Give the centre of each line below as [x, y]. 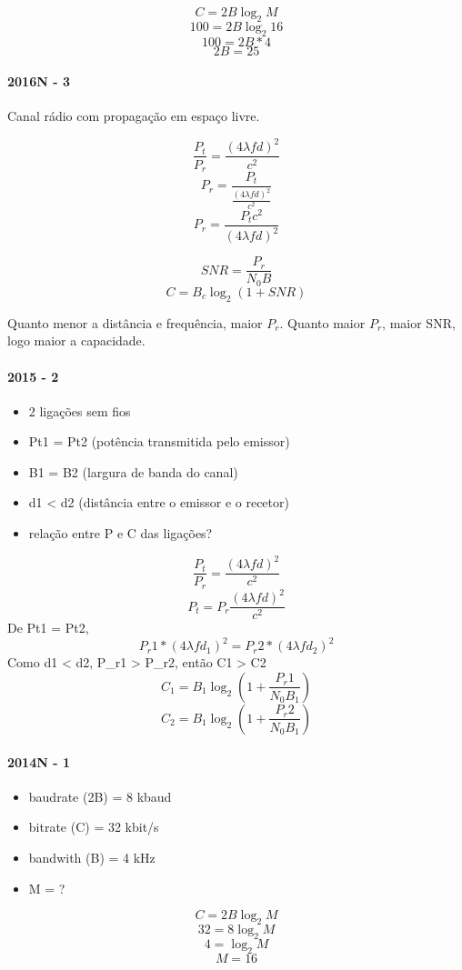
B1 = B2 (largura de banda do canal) [133, 471]
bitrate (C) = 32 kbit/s [94, 827]
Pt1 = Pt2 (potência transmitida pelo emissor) [159, 441]
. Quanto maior [322, 322]
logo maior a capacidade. [76, 340]
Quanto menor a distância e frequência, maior [135, 322]
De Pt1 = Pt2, [48, 628]
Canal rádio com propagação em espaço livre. [134, 116]
